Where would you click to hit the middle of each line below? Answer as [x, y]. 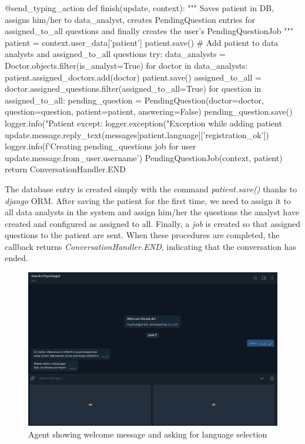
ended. [16, 258]
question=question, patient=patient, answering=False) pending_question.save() [149, 111]
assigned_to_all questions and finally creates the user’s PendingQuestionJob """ [149, 31]
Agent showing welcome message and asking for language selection [148, 434]
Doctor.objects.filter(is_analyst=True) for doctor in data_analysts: [126, 65]
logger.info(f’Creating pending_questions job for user [100, 146]
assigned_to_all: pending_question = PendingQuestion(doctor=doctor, [134, 100]
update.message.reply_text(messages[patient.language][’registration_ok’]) [137, 134]
